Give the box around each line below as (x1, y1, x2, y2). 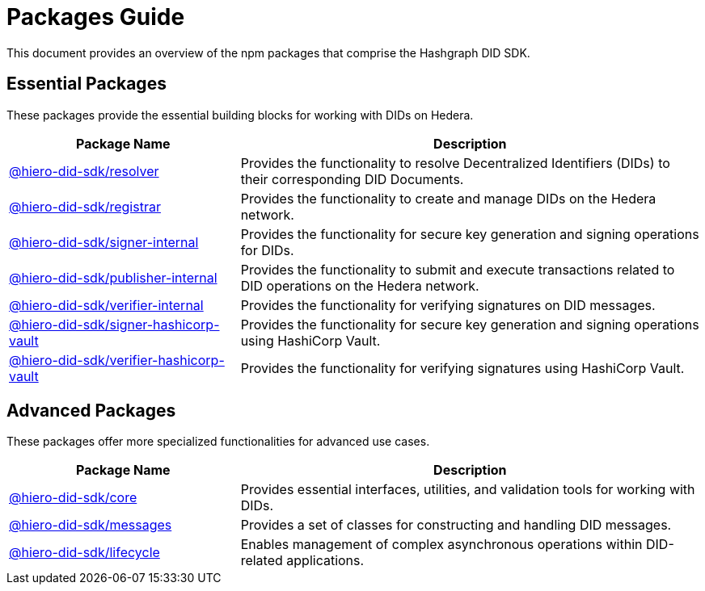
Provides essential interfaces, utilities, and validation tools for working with (240, 481, 695, 498)
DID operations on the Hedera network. (240, 277, 479, 294)
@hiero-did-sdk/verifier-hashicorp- (9, 351, 225, 368)
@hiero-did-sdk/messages (9, 517, 172, 534)
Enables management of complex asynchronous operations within (240, 536, 643, 553)
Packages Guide (6, 3, 185, 31)
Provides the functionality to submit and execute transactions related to (240, 261, 675, 278)
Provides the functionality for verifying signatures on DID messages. (240, 296, 656, 313)
